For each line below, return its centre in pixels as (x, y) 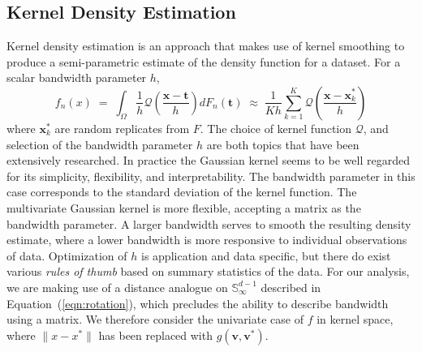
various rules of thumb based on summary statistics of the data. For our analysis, (208, 271)
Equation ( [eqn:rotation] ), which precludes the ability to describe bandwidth (198, 303)
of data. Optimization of (67, 255)
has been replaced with (155, 335)
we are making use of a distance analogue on (117, 287)
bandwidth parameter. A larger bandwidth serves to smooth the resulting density (209, 223)
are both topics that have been (283, 144)
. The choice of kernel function (276, 128)
